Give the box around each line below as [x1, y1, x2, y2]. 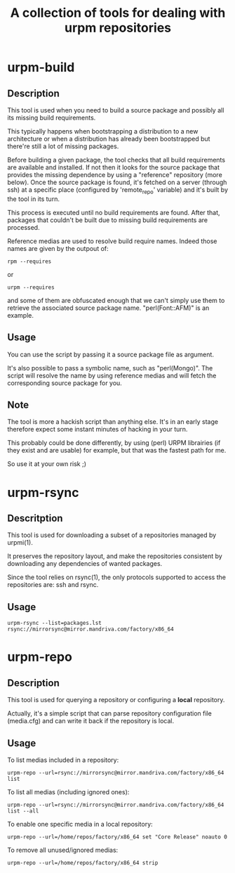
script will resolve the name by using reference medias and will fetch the [7, 371, 217, 380]
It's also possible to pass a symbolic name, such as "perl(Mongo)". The [7, 363, 213, 372]
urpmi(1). [7, 538, 33, 547]
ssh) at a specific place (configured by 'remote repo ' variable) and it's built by [7, 186, 229, 195]
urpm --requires [7, 283, 55, 291]
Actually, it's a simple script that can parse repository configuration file [7, 709, 212, 718]
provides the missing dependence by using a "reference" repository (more [7, 171, 222, 179]
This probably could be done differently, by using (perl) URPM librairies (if [7, 439, 221, 447]
